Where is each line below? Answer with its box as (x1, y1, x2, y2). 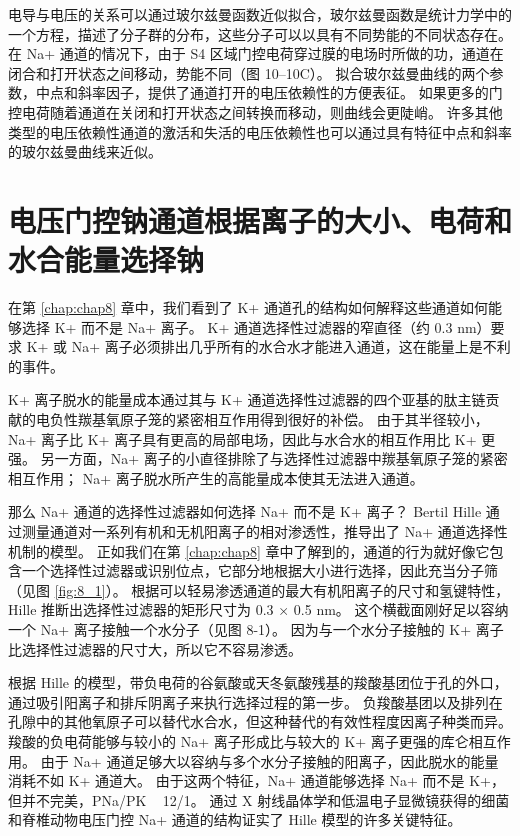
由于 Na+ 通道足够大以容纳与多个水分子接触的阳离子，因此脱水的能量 (40, 750, 499, 771)
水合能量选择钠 (8, 239, 205, 280)
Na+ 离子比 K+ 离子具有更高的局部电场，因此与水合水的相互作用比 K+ (8, 428, 477, 449)
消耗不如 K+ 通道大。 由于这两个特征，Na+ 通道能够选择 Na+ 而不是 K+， (8, 770, 505, 791)
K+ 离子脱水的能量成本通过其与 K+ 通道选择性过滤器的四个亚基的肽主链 (8, 389, 486, 410)
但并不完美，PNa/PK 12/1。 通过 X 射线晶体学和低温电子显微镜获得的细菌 (8, 789, 510, 810)
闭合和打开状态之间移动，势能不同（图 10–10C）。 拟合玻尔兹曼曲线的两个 (8, 62, 490, 83)
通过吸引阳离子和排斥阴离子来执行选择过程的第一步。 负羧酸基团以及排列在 (8, 691, 503, 712)
